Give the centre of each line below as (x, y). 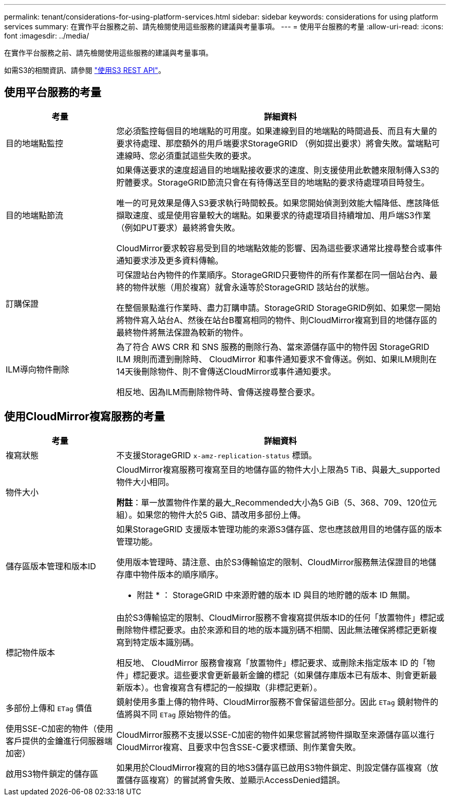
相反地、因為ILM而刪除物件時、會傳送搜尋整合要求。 (218, 392)
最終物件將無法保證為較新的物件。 (182, 332)
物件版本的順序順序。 (182, 574)
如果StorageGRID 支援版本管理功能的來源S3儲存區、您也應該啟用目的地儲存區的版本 (279, 529)
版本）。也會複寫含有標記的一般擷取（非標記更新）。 (223, 687)
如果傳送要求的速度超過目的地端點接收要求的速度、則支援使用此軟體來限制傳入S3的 (278, 170)
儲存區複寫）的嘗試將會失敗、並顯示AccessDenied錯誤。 (235, 780)
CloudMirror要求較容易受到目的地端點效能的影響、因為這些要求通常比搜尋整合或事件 (279, 248)
